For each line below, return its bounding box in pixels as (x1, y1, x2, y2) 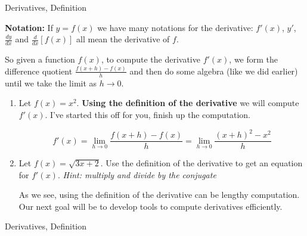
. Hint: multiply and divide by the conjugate (57, 168, 216, 181)
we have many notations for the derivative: (97, 21, 253, 33)
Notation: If (5, 21, 53, 33)
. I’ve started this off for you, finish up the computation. (45, 108, 251, 120)
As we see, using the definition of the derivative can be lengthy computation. (18, 188, 300, 201)
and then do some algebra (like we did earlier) (129, 64, 298, 77)
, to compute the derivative (101, 53, 200, 66)
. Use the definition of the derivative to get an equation (100, 157, 303, 169)
